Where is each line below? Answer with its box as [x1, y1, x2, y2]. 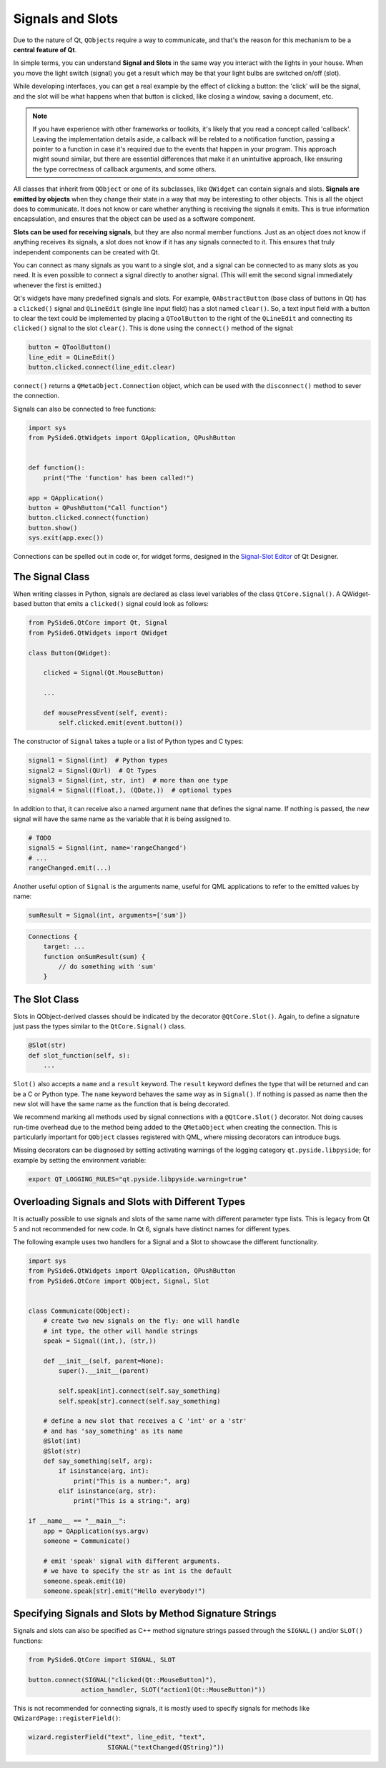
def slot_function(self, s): [28, 1051, 131, 1059]
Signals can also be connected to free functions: [13, 404, 157, 413]
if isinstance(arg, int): [58, 1467, 149, 1475]
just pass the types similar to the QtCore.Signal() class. [13, 1022, 186, 1030]
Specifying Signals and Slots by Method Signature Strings [13, 1608, 277, 1620]
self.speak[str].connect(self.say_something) [58, 1397, 221, 1405]
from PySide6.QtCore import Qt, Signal [28, 619, 168, 627]
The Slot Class [13, 993, 79, 1005]
